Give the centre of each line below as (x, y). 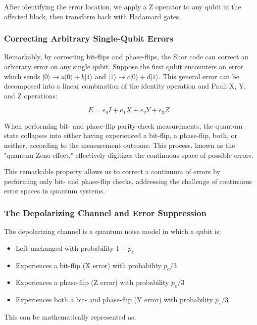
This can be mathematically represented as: (70, 316)
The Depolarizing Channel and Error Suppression (105, 212)
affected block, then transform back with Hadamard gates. (93, 16)
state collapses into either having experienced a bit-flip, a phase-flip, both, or (121, 135)
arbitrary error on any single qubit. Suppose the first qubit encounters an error (124, 66)
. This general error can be (199, 76)
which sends (22, 76)
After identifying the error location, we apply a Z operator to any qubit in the (123, 6)
